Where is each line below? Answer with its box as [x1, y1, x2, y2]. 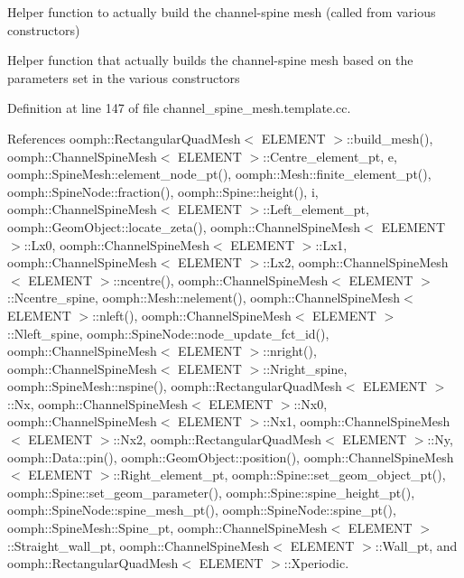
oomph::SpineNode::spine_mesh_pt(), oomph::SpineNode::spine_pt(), [7, 500, 396, 519]
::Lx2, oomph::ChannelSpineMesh [263, 253, 449, 272]
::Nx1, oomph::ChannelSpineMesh [263, 412, 450, 431]
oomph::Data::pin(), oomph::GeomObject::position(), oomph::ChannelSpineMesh [7, 447, 454, 466]
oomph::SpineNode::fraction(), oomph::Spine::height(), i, [7, 182, 319, 200]
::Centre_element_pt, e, [263, 146, 397, 165]
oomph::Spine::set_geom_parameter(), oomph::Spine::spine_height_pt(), [7, 482, 415, 501]
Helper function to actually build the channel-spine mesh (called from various [7, 3, 436, 21]
